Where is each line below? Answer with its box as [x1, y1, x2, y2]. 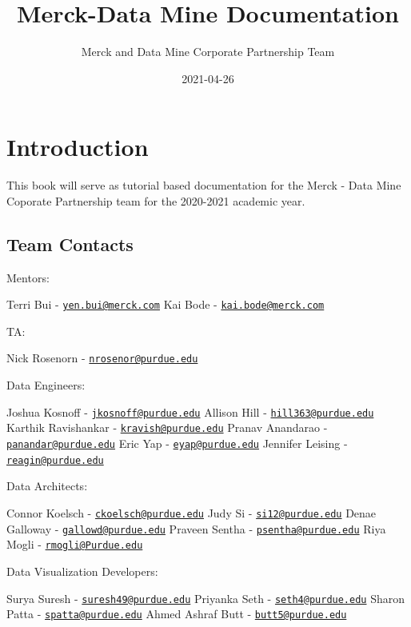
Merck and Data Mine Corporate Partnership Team [81, 43, 335, 60]
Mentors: [6, 269, 50, 286]
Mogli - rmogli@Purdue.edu [6, 536, 143, 553]
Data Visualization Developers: [6, 562, 158, 579]
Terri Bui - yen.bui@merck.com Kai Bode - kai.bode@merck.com [6, 296, 325, 313]
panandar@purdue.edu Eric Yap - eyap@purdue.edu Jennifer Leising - [6, 435, 348, 452]
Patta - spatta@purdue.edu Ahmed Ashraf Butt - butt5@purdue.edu [6, 605, 347, 622]
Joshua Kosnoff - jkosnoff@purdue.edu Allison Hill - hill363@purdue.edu [6, 403, 374, 420]
